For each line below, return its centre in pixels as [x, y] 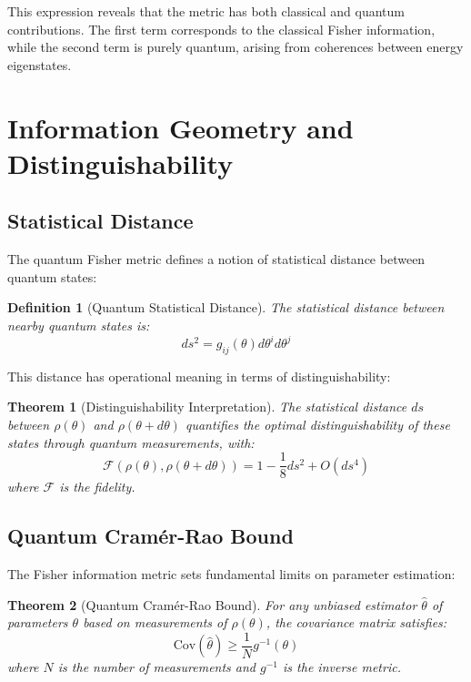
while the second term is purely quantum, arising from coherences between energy [235, 47]
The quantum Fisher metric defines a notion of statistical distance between [216, 259]
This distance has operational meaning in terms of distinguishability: [199, 376]
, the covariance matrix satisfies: [356, 622]
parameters [38, 622]
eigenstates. [40, 64]
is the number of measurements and [157, 667]
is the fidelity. [97, 487]
